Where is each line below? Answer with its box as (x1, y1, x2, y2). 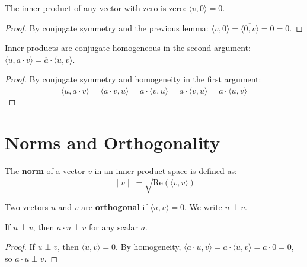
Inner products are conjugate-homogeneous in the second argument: (5, 41, 251, 54)
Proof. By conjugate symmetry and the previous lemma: (5, 21, 209, 34)
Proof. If (5, 240, 35, 253)
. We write (184, 201, 222, 213)
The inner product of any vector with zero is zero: (5, 2, 186, 14)
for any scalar (89, 220, 139, 233)
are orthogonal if (81, 201, 148, 213)
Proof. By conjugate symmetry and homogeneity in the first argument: (5, 73, 261, 85)
